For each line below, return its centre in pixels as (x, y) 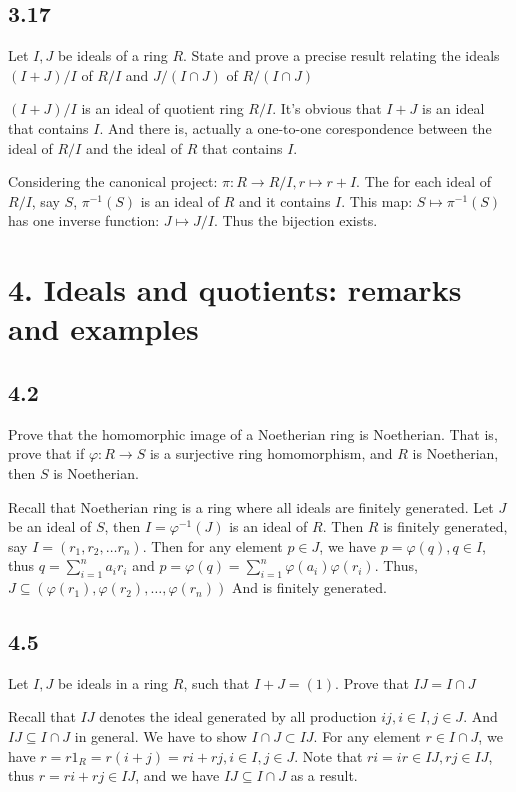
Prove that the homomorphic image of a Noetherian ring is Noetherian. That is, (253, 433)
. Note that (328, 755)
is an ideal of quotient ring (162, 108)
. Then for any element (212, 545)
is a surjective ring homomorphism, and (271, 453)
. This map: (377, 200)
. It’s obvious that (327, 108)
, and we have (177, 775)
